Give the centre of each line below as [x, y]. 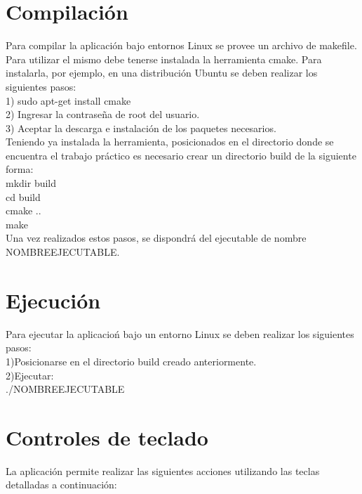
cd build [23, 196]
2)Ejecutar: [30, 375]
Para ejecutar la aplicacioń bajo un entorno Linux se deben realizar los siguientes [180, 333]
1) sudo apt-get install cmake [68, 100]
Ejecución [53, 300]
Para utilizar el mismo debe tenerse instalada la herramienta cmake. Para [164, 59]
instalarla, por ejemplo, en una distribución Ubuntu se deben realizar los [162, 73]
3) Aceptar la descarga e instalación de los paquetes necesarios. [141, 128]
